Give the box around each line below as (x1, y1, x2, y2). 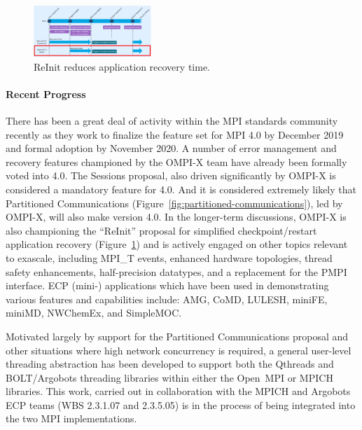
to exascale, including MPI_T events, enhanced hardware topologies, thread (6, 250, 333, 265)
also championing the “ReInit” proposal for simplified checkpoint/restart (6, 223, 317, 237)
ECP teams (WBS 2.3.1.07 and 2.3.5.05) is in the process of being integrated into (6, 397, 356, 412)
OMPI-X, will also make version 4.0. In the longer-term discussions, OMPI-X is (6, 209, 347, 224)
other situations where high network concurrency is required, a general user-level (6, 342, 351, 357)
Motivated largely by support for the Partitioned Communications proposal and (6, 328, 349, 343)
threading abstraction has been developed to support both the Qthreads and (6, 356, 334, 371)
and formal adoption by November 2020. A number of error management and (6, 141, 337, 155)
